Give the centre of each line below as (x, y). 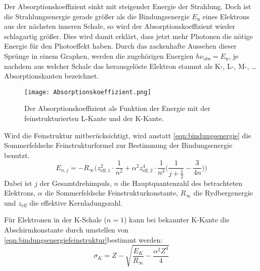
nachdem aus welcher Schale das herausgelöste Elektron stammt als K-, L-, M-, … (130, 66)
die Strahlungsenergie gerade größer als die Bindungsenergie (97, 16)
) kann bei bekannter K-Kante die (177, 220)
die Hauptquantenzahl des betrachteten (182, 183)
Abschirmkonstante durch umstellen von (67, 229)
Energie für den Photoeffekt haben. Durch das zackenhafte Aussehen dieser (120, 46)
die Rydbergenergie (223, 193)
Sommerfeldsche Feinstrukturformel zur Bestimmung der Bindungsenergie (118, 145)
